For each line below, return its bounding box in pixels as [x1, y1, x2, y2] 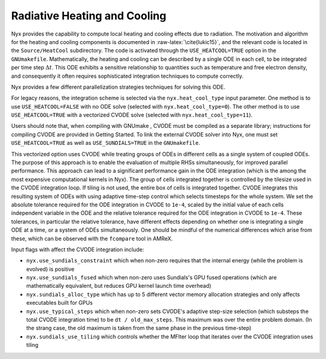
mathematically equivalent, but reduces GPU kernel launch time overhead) [26, 282, 211, 290]
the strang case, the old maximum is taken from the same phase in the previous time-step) [26, 325, 252, 332]
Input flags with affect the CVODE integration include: [11, 246, 144, 253]
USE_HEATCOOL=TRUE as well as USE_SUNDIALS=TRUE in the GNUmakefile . [11, 139, 200, 147]
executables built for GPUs [26, 299, 93, 307]
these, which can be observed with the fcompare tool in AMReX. [11, 235, 173, 242]
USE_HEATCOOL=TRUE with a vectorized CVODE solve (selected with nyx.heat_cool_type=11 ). [11, 112, 253, 119]
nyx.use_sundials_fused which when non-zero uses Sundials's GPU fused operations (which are [26, 274, 277, 281]
